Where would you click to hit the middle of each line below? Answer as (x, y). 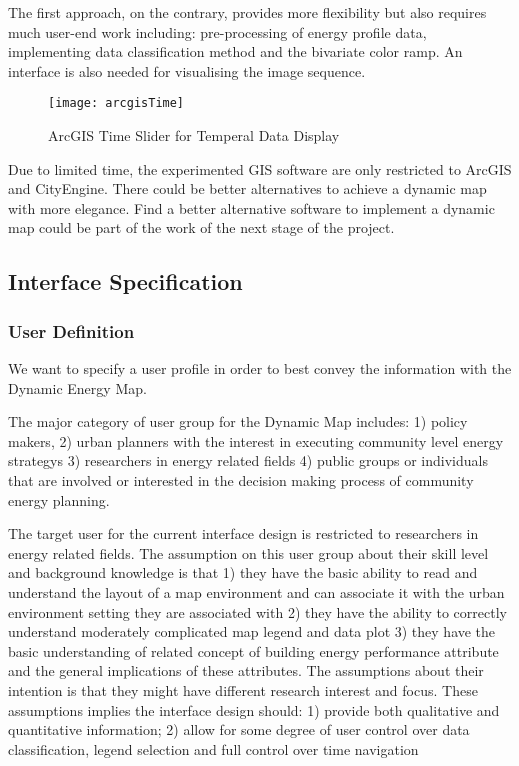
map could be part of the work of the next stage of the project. (201, 227)
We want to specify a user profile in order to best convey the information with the (260, 368)
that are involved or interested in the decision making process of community (241, 479)
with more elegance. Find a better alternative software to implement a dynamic (251, 207)
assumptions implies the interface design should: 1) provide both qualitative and (254, 709)
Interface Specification (125, 281)
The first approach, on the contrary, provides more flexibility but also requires (247, 12)
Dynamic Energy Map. (77, 387)
